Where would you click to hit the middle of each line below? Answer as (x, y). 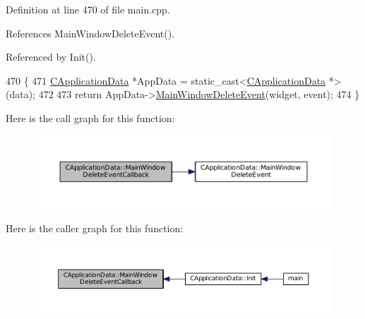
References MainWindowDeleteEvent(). (90, 33)
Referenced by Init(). (51, 57)
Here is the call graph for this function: (90, 118)
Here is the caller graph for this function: (95, 228)
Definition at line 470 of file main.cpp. (88, 9)
